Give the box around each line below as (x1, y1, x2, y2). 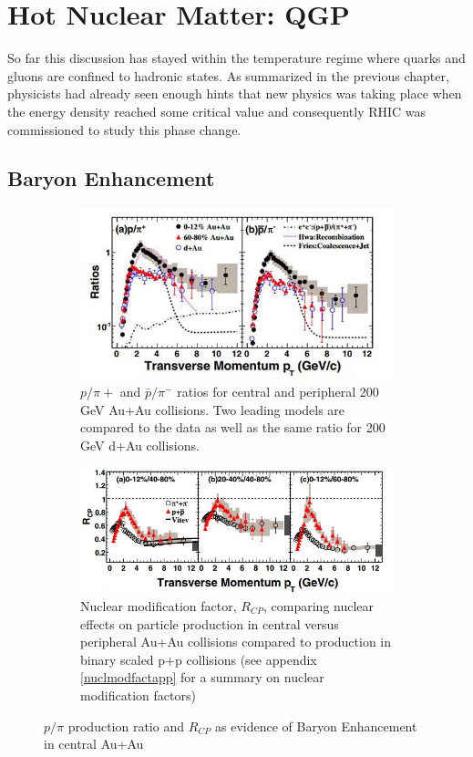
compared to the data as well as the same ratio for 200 (80, 418, 386, 437)
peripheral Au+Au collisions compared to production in (80, 632, 392, 651)
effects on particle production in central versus (80, 614, 339, 633)
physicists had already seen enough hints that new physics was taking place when (7, 84, 462, 103)
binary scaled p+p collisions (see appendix (80, 649, 317, 669)
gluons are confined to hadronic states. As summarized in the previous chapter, (7, 66, 449, 85)
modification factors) (80, 685, 196, 704)
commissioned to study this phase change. (7, 119, 242, 139)
